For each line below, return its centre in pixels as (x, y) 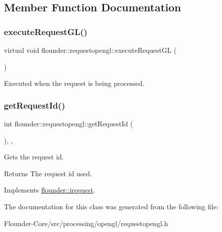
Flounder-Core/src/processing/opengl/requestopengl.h (86, 223)
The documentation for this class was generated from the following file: (111, 206)
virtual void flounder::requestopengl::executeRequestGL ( (90, 50)
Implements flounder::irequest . (50, 190)
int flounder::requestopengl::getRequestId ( (69, 123)
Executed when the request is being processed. (74, 83)
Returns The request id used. (48, 173)
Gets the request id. (34, 157)
